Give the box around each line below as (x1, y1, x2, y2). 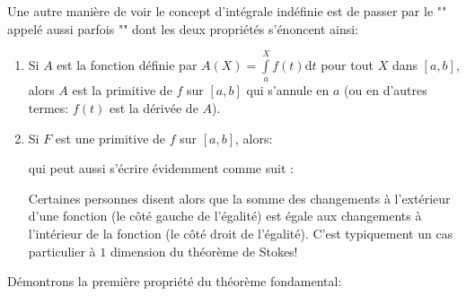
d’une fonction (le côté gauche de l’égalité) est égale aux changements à (28, 206, 422, 225)
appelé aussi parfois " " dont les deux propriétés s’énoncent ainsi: (7, 19, 359, 38)
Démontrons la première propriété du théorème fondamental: (7, 272, 342, 291)
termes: (28, 98, 69, 117)
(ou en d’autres (344, 81, 427, 100)
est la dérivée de (109, 98, 198, 117)
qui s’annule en (246, 81, 330, 100)
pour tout (321, 55, 374, 74)
